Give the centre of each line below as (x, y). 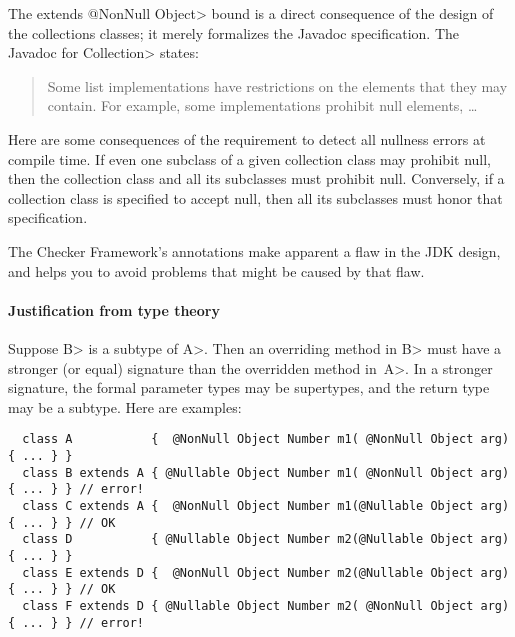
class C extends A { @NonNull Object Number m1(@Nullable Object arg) (266, 505)
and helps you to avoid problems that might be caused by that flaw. (216, 270)
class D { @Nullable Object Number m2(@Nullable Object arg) (266, 539)
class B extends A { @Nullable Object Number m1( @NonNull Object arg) (266, 472)
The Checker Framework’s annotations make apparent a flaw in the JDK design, (254, 250)
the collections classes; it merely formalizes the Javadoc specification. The (233, 32)
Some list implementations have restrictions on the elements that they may (277, 85)
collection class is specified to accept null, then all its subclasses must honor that (255, 197)
